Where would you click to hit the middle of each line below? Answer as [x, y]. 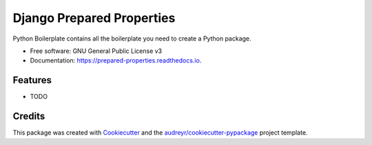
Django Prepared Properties [94, 18]
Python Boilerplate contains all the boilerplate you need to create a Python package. [132, 38]
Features [32, 80]
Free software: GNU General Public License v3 [96, 51]
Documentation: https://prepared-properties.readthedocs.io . [116, 60]
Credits [29, 116]
